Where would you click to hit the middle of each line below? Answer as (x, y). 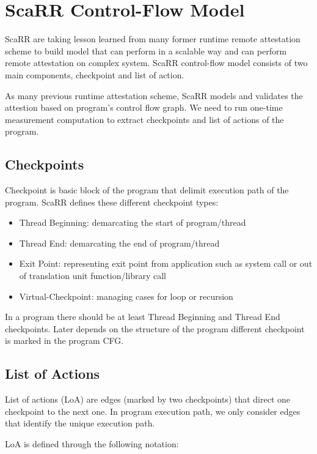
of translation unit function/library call (93, 276)
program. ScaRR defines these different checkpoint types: (112, 202)
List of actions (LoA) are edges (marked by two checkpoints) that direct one (148, 399)
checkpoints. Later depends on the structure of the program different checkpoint (155, 328)
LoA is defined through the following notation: (92, 444)
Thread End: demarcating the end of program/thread (119, 243)
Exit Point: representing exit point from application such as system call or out (166, 263)
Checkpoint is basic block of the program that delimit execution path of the (147, 190)
